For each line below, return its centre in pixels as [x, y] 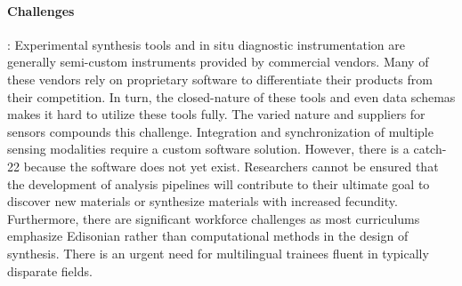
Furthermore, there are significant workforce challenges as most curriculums [214, 218]
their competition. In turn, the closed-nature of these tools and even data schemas [231, 96]
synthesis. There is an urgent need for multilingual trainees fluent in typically [218, 253]
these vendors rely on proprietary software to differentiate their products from [220, 79]
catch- [430, 149]
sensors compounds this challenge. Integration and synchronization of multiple [220, 131]
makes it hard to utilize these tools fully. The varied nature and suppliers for [216, 114]
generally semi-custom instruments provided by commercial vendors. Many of [218, 62]
